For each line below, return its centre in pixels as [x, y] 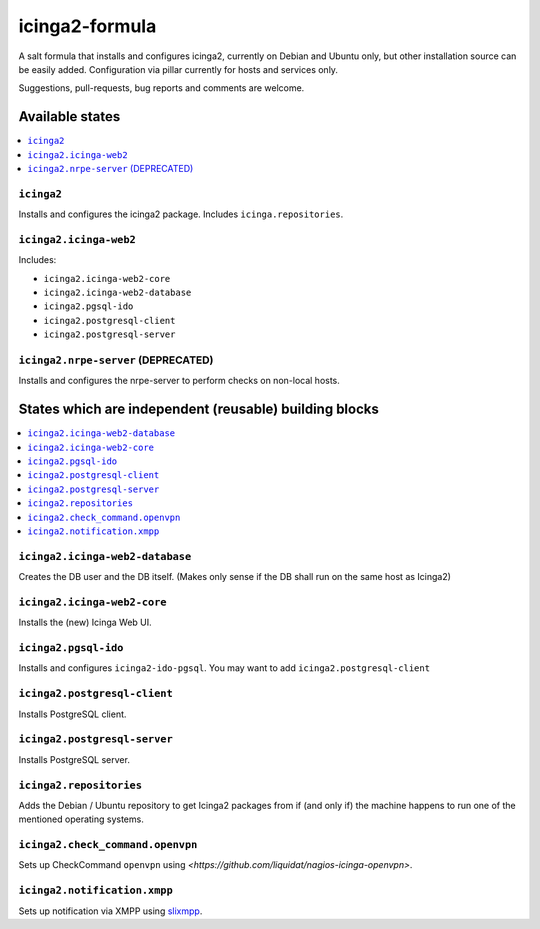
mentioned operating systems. [81, 819]
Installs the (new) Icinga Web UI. [85, 622]
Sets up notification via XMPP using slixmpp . [110, 911]
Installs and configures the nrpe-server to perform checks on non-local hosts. [179, 381]
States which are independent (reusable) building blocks [198, 409]
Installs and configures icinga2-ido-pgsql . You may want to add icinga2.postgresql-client [224, 668]
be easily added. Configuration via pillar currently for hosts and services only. [178, 69]
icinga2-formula [87, 26]
